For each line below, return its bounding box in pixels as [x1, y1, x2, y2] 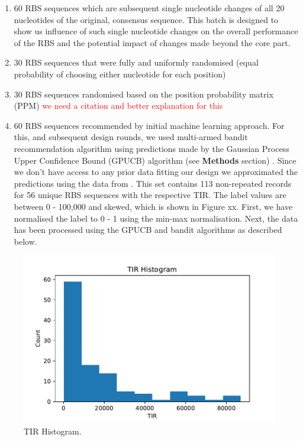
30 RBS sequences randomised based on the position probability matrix [14, 87, 273, 100]
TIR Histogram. [24, 424, 82, 437]
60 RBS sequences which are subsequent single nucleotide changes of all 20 [14, 2, 285, 14]
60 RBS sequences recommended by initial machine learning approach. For [14, 119, 285, 131]
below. [14, 235, 37, 247]
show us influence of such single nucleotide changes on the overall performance [14, 25, 298, 37]
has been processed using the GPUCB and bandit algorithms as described [14, 223, 282, 236]
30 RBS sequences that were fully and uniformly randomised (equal [14, 56, 259, 69]
